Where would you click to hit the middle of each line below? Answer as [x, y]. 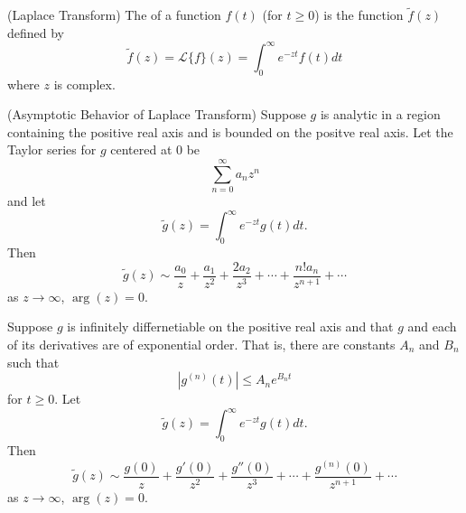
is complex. [84, 84]
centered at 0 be [155, 149]
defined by [36, 32]
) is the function [359, 15]
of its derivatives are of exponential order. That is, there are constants [201, 344]
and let [27, 201]
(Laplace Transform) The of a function [114, 15]
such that [33, 362]
